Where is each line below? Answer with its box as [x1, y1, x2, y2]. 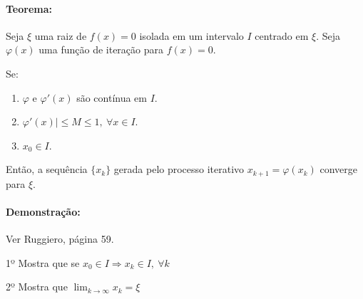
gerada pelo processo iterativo [113, 162, 245, 177]
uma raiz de [34, 28, 87, 43]
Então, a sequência [6, 162, 88, 177]
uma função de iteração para [39, 42, 163, 57]
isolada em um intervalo [139, 28, 244, 43]
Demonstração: [6, 204, 81, 219]
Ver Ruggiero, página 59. [6, 231, 114, 246]
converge [319, 162, 358, 177]
